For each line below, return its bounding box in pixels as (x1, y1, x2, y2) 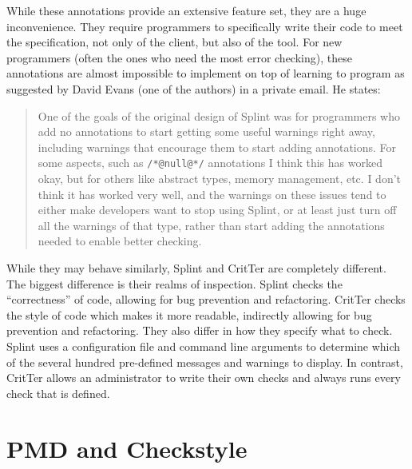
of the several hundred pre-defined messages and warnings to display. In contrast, (6, 353, 403, 370)
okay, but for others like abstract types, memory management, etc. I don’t (38, 170, 401, 186)
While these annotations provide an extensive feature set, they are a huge (6, 2, 366, 18)
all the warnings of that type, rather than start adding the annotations (38, 217, 385, 233)
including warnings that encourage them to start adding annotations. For (38, 138, 397, 155)
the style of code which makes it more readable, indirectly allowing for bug (6, 306, 372, 323)
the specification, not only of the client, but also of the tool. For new (6, 34, 343, 50)
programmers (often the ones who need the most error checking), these (6, 49, 352, 66)
